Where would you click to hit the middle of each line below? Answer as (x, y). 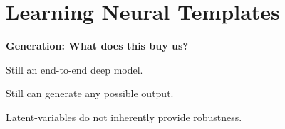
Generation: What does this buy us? (97, 46)
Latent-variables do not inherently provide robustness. (124, 117)
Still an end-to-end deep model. (74, 69)
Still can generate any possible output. (90, 93)
